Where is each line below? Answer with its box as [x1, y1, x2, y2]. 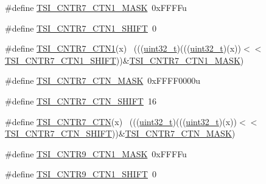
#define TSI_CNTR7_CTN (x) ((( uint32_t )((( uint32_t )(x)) [5, 115, 237, 128]
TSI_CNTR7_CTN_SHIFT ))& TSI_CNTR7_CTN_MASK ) [5, 127, 236, 140]
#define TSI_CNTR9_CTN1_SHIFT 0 [5, 168, 156, 180]
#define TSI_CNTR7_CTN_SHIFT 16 [5, 94, 156, 107]
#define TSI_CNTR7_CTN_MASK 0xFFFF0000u [5, 74, 201, 87]
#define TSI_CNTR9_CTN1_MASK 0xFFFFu [5, 147, 187, 160]
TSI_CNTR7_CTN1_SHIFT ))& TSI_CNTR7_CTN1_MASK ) [5, 53, 244, 66]
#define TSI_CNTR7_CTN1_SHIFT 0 [5, 21, 156, 34]
